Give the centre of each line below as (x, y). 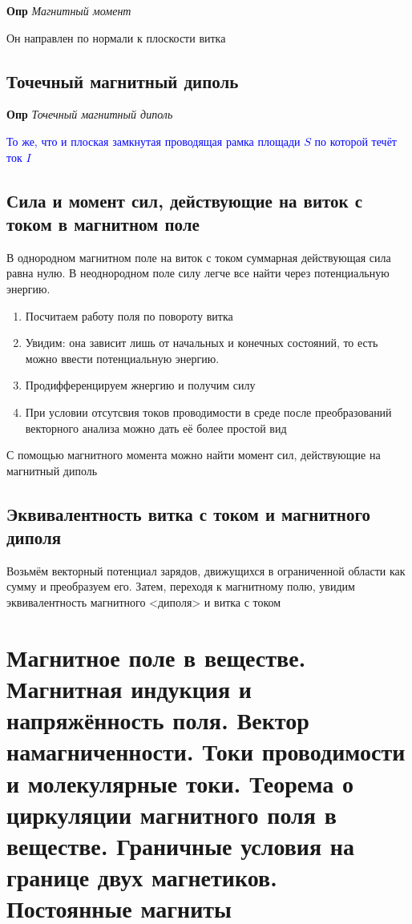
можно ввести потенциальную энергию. (122, 358)
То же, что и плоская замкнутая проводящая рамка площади (153, 141)
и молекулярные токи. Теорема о (180, 783)
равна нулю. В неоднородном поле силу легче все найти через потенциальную (198, 273)
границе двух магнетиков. (142, 877)
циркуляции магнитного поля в (172, 814)
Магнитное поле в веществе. (156, 657)
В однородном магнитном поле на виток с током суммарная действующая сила (199, 257)
